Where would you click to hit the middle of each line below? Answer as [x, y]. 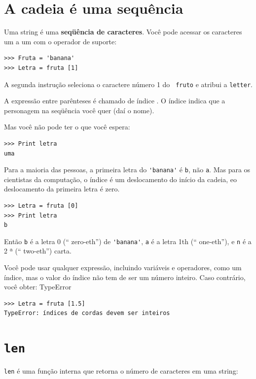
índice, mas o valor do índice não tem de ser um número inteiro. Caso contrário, [125, 277]
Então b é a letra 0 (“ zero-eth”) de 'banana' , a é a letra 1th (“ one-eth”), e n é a [128, 241]
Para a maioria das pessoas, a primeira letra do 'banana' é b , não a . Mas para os [127, 170]
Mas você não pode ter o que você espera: [67, 127]
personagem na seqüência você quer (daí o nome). [79, 110]
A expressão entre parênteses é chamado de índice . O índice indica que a [115, 101]
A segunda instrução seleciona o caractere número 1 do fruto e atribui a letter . [128, 84]
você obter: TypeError [38, 287]
